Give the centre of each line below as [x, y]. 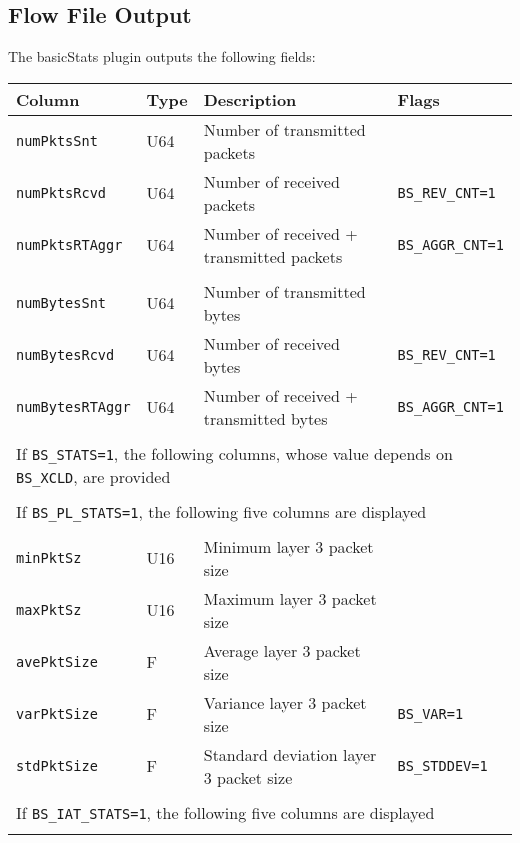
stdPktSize [57, 765]
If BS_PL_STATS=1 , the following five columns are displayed [221, 511]
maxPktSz [49, 609]
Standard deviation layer [290, 754]
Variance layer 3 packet [285, 702]
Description [250, 99]
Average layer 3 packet [282, 650]
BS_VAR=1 [430, 713]
